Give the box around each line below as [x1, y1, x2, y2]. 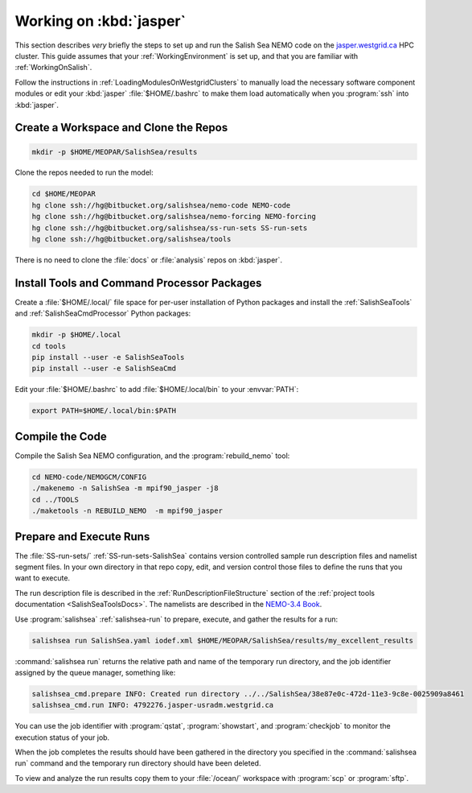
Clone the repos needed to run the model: [14, 167, 154, 177]
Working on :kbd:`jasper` [14, 12, 187, 30]
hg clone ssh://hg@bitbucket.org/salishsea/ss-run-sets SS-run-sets [31, 223, 308, 233]
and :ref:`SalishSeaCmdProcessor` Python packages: [14, 308, 191, 318]
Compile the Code [14, 429, 108, 443]
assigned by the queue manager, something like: [14, 667, 176, 677]
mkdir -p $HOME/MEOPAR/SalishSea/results [31, 147, 198, 156]
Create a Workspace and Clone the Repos [14, 121, 228, 134]
